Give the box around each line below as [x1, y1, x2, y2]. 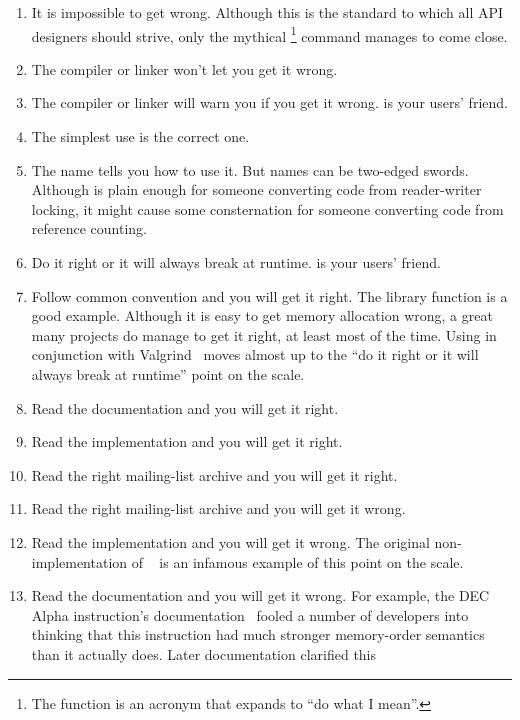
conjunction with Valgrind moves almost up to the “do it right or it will [31, 344, 479, 365]
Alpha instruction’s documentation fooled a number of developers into [31, 604, 469, 625]
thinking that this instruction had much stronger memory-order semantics [31, 624, 485, 645]
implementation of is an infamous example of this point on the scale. [31, 551, 464, 572]
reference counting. [31, 218, 147, 239]
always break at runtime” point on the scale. [31, 363, 305, 384]
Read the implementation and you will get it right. [31, 431, 343, 452]
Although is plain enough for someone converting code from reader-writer [31, 179, 482, 200]
